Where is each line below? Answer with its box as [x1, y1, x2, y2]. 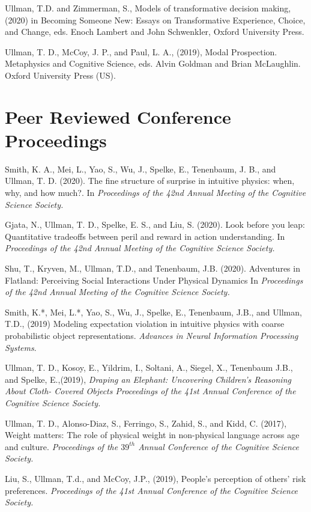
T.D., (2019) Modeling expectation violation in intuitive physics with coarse [5, 317, 285, 330]
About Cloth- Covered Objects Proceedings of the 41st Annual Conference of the [5, 385, 296, 397]
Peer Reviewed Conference [5, 104, 231, 129]
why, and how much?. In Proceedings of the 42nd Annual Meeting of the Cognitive [5, 186, 306, 199]
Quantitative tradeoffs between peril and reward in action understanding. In [5, 230, 285, 242]
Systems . [5, 341, 37, 353]
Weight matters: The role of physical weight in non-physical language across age [5, 428, 300, 441]
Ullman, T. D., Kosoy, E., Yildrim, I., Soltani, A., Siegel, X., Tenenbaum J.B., [5, 361, 293, 374]
